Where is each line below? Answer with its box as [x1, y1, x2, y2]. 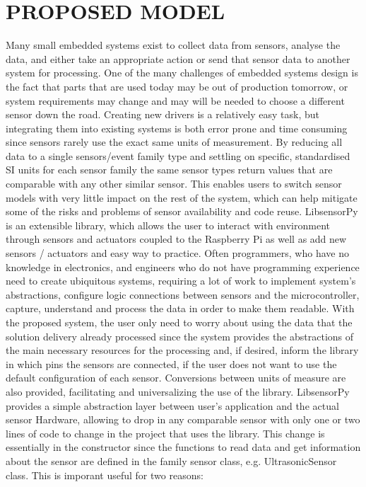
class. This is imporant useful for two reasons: [6, 467, 203, 482]
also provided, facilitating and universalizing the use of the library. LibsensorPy [6, 384, 350, 399]
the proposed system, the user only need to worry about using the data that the [6, 315, 353, 329]
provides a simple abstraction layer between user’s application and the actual [6, 398, 339, 413]
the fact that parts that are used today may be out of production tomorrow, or [6, 79, 348, 93]
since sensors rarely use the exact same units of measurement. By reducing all [6, 134, 343, 149]
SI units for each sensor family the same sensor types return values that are [6, 162, 333, 177]
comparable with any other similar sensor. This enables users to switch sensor [6, 176, 342, 191]
